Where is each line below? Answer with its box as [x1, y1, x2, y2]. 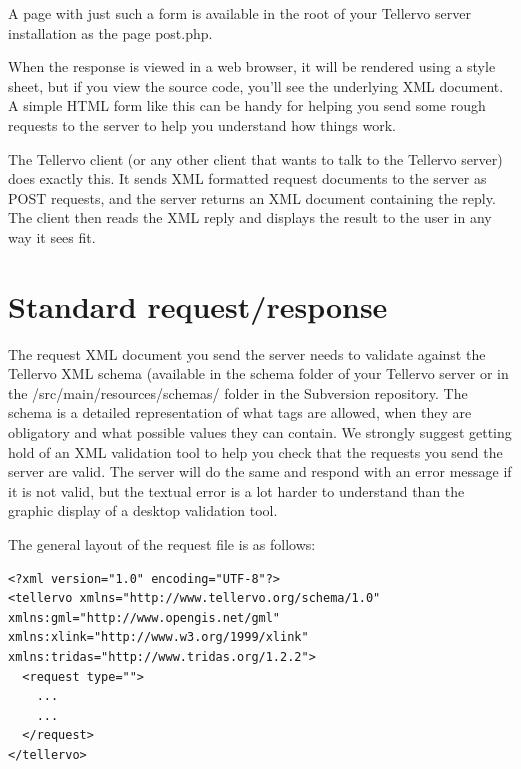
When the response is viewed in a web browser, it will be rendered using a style [8, 56, 496, 77]
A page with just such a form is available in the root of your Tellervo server [8, 3, 471, 23]
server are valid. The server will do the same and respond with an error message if [8, 461, 512, 482]
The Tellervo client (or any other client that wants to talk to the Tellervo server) [8, 148, 503, 169]
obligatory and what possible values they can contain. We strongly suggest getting [8, 422, 512, 443]
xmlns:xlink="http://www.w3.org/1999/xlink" [8, 630, 309, 645]
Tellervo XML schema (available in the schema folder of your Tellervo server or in [8, 363, 509, 384]
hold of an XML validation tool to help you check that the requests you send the [8, 441, 503, 462]
